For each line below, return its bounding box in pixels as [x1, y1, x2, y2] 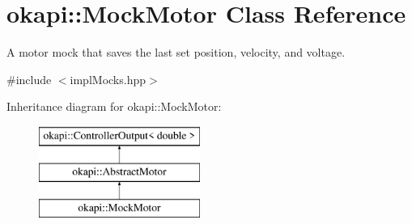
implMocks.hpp [70, 70, 146, 87]
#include [6, 70, 52, 87]
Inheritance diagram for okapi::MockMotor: [6, 98, 222, 115]
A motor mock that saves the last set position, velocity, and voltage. [6, 44, 346, 61]
